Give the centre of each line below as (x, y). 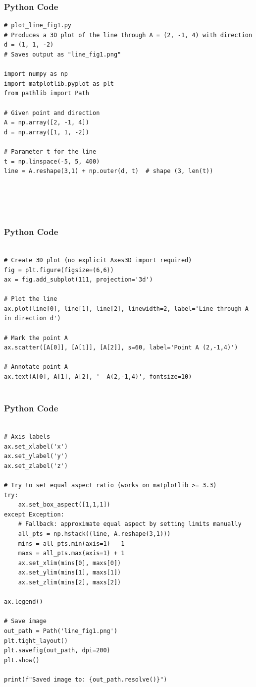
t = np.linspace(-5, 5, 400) (52, 161)
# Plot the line (31, 299)
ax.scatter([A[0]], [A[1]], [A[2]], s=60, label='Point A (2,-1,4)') (121, 348)
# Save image (25, 621)
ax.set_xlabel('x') (36, 446)
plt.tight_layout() (36, 641)
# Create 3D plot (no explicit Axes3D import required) (98, 260)
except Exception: (34, 514)
